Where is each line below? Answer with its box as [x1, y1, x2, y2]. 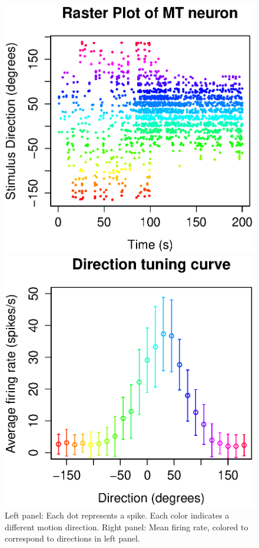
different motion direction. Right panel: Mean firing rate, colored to [5, 520, 248, 533]
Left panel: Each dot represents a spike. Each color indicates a [5, 509, 230, 521]
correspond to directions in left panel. [5, 532, 140, 544]
